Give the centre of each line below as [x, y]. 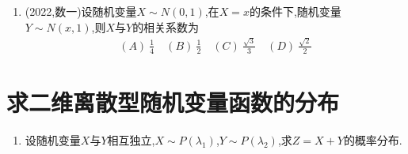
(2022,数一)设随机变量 [81, 11]
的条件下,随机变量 [295, 11]
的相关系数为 [166, 26]
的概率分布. [373, 139]
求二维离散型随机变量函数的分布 [173, 101]
